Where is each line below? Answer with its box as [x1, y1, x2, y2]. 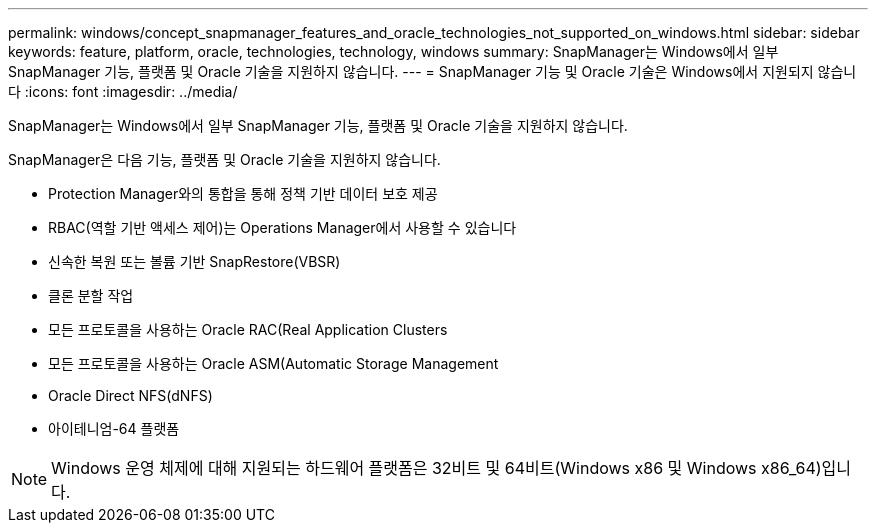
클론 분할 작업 [48, 287, 134, 304]
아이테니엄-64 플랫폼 [48, 420, 180, 437]
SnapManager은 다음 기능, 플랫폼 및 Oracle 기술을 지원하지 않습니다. [8, 151, 441, 168]
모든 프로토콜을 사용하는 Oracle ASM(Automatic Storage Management [48, 355, 499, 372]
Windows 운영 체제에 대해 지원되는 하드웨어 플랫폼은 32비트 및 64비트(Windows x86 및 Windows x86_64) [51, 458, 822, 478]
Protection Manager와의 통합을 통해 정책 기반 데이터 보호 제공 [48, 185, 438, 202]
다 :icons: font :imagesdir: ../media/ [8, 83, 238, 100]
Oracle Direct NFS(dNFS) [48, 387, 213, 404]
